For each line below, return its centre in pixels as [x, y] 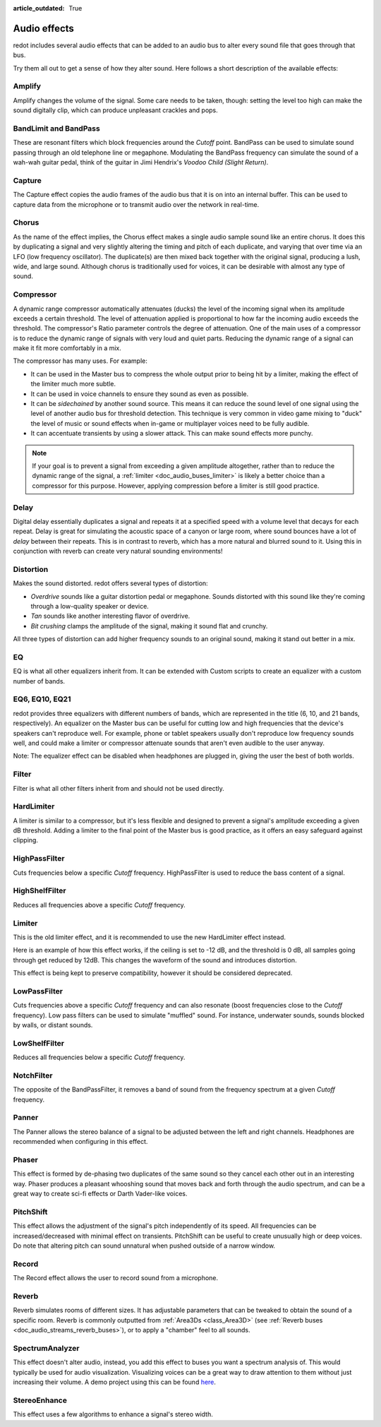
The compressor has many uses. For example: [80, 361]
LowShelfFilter [39, 1043]
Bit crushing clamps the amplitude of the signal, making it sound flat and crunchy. [149, 626]
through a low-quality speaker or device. [90, 606]
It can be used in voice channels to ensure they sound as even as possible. [140, 394]
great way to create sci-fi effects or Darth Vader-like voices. [100, 1194]
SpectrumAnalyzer [46, 1348]
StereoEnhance [40, 1400]
